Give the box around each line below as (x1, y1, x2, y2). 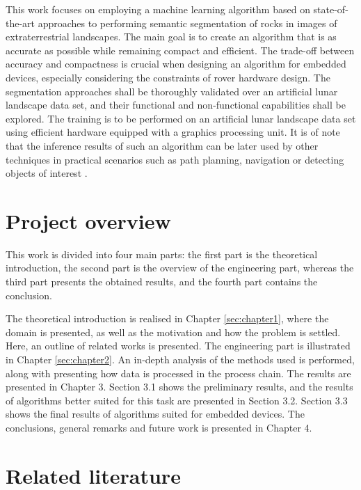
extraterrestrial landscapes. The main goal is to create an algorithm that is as (6, 29, 337, 44)
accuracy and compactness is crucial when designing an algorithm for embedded (6, 56, 346, 71)
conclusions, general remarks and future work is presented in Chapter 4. (6, 420, 312, 434)
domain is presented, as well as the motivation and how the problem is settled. (6, 324, 341, 339)
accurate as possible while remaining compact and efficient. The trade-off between (6, 42, 355, 57)
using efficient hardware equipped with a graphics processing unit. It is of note (6, 125, 340, 139)
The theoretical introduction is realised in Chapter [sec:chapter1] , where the (6, 311, 329, 326)
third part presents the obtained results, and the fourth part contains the (6, 274, 318, 289)
